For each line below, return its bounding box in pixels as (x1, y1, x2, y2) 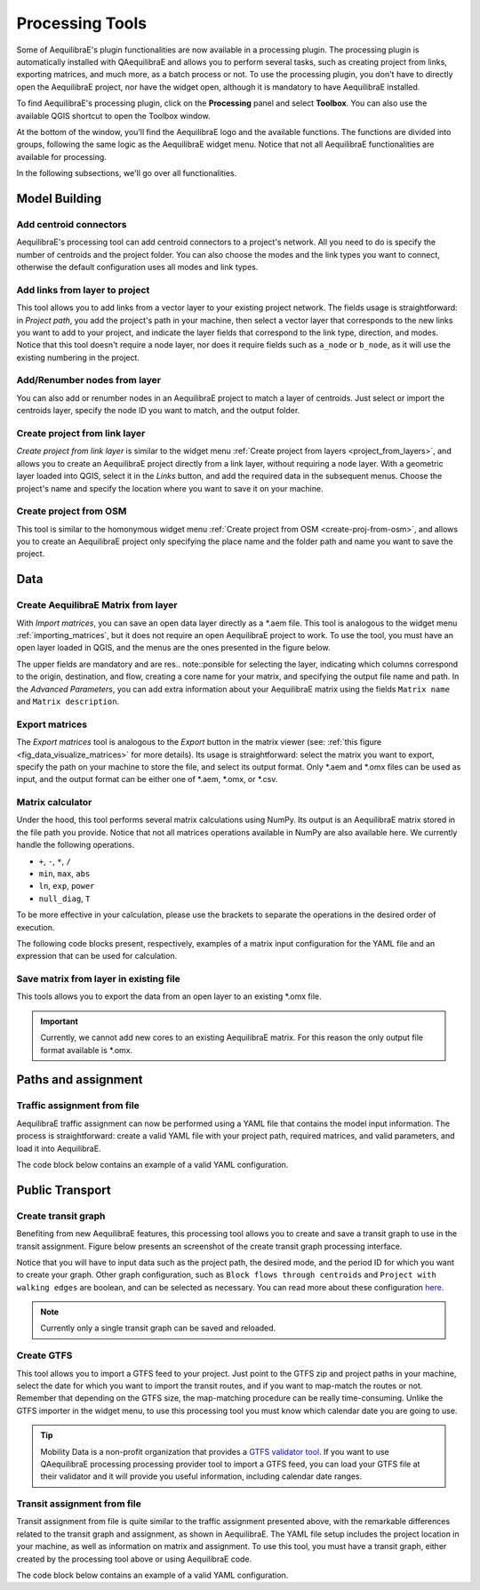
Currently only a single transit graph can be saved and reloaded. (40, 1322, 276, 1333)
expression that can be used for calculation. (16, 951, 178, 962)
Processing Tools (16, 13, 148, 33)
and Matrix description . (16, 696, 120, 707)
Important (40, 1016, 79, 1027)
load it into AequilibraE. (16, 1143, 101, 1154)
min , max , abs (38, 867, 91, 879)
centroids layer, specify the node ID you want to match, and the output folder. (16, 405, 300, 416)
